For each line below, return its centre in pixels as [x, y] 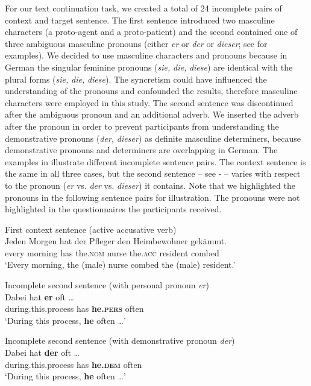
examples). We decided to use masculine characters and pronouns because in [146, 55]
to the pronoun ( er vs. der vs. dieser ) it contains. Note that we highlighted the [150, 185]
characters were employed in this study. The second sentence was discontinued [149, 102]
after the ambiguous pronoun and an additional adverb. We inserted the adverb [152, 114]
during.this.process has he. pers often [74, 308]
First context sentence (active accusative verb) [91, 229]
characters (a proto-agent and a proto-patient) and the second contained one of [151, 32]
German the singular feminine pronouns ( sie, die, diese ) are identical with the [149, 67]
